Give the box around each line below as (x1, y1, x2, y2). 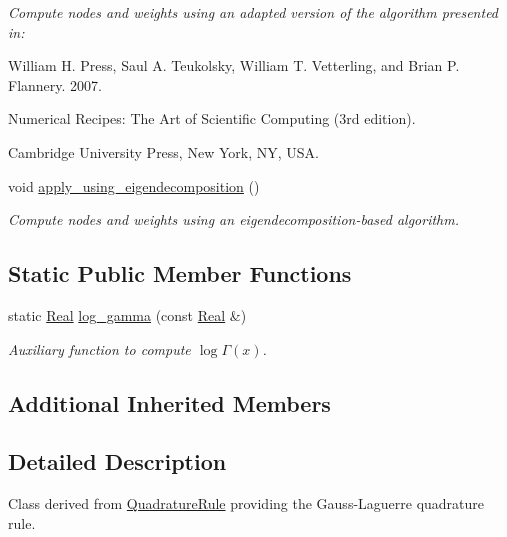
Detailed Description (8, 446, 227, 477)
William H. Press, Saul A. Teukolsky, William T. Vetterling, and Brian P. (8, 55, 460, 76)
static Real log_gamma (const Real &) (8, 304, 247, 325)
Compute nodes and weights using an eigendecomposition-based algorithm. (8, 209, 460, 230)
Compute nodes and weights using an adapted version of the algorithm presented (8, 2, 499, 22)
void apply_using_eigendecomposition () (8, 175, 260, 196)
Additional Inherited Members (8, 387, 331, 418)
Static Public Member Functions (8, 258, 352, 289)
